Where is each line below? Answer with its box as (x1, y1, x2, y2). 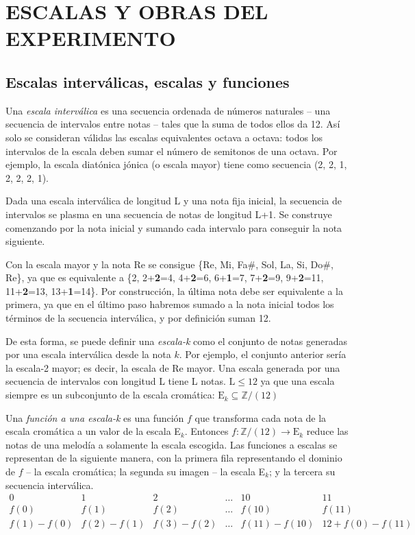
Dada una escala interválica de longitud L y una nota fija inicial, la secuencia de (5, 193, 342, 208)
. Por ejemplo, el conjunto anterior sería (179, 347, 347, 361)
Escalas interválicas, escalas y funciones (5, 71, 290, 92)
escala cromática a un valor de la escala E (5, 424, 181, 438)
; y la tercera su (269, 464, 336, 479)
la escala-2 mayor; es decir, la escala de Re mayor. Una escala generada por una (5, 360, 340, 374)
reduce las (306, 424, 349, 438)
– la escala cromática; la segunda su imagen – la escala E (26, 464, 266, 479)
